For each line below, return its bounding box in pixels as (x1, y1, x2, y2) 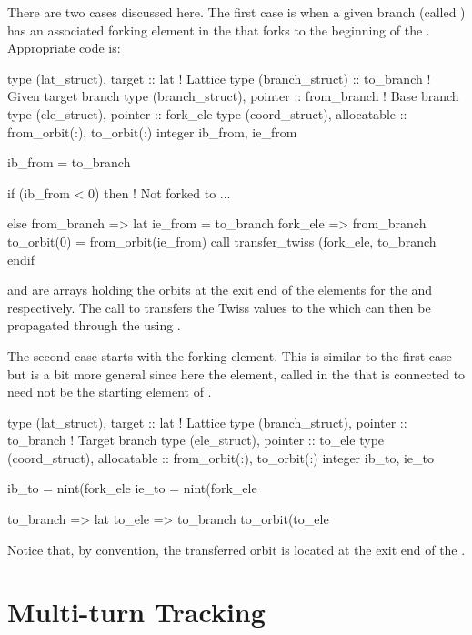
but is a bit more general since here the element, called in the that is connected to (7, 364, 466, 383)
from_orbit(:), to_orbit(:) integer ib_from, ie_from (7, 122, 297, 141)
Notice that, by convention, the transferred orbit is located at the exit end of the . (7, 539, 466, 559)
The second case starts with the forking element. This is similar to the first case (7, 346, 452, 365)
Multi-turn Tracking (7, 593, 266, 630)
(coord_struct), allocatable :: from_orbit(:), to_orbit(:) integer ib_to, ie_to (7, 448, 434, 467)
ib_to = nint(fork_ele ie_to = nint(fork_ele (7, 479, 257, 498)
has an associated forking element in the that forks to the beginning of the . (7, 20, 430, 39)
